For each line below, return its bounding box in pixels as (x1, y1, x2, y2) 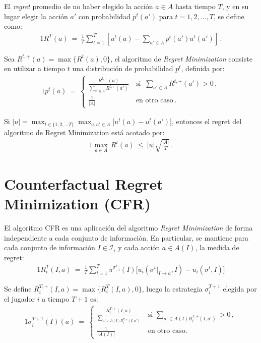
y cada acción (118, 242, 160, 253)
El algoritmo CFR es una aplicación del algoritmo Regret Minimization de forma (4, 222, 253, 233)
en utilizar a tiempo (4, 63, 65, 74)
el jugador (4, 294, 35, 304)
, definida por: (181, 63, 225, 74)
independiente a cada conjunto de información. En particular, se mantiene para (4, 232, 249, 243)
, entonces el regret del (171, 116, 242, 127)
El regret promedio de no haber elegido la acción (4, 1, 153, 11)
